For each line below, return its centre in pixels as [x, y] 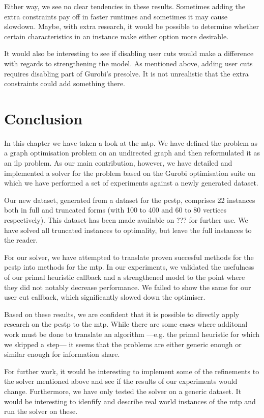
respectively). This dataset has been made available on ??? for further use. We [126, 220]
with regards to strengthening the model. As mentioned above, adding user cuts [128, 63]
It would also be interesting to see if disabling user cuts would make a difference [129, 53]
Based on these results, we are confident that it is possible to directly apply [122, 314]
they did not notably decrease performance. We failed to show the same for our [128, 287]
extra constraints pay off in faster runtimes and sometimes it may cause [116, 16]
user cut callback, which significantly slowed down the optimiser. [105, 297]
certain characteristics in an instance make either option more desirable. [116, 36]
